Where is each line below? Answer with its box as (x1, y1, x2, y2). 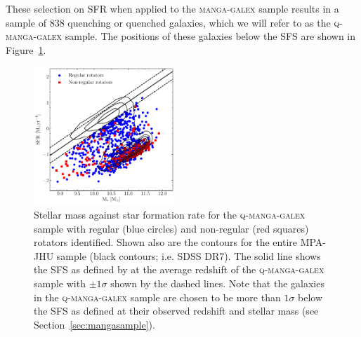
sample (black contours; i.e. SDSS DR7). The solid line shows (56, 248, 321, 263)
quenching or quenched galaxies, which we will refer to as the (67, 15, 331, 29)
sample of (6, 15, 47, 29)
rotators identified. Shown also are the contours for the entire (34, 235, 297, 249)
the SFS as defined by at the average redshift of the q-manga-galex (34, 262, 324, 277)
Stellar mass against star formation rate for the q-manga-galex (34, 207, 306, 222)
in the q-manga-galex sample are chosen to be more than (34, 289, 281, 304)
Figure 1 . (6, 42, 46, 57)
